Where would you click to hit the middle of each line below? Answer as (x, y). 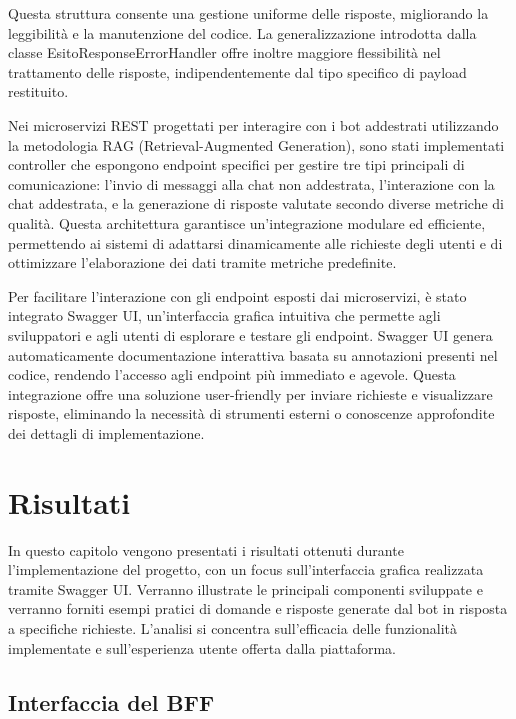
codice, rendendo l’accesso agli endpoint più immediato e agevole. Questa (232, 374)
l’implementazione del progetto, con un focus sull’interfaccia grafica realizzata (246, 569)
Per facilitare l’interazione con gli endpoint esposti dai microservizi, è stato (237, 295)
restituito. (38, 91)
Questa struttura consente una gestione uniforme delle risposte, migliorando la (248, 13)
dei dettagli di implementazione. (106, 432)
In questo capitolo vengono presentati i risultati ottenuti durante (206, 549)
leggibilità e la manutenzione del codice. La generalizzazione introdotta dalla (242, 32)
